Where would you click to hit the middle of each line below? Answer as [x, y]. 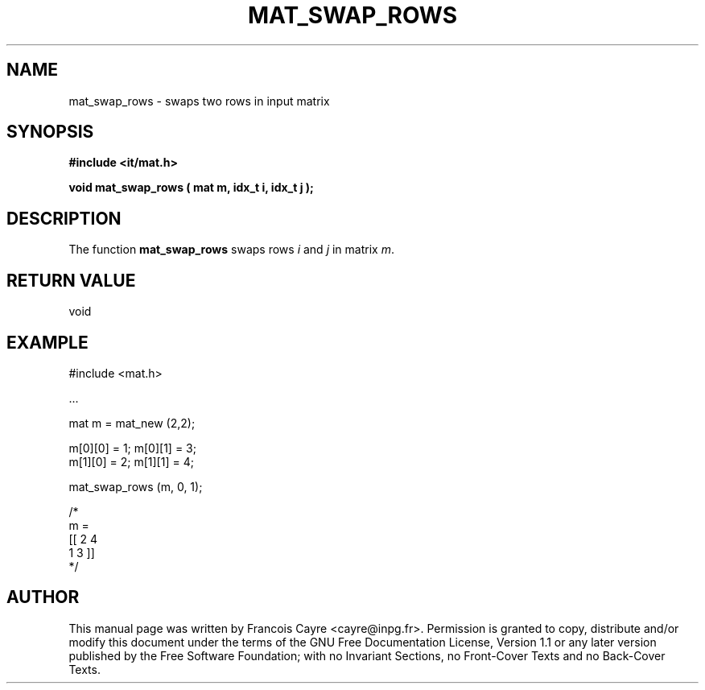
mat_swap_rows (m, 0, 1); [136, 486]
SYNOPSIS [50, 132]
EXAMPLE [47, 342]
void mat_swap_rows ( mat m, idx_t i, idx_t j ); [191, 188]
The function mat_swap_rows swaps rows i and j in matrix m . [231, 250]
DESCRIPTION [64, 218]
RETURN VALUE [71, 280]
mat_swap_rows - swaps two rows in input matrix [199, 101]
